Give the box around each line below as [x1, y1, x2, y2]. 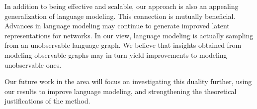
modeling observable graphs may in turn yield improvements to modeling [4, 49, 227, 60]
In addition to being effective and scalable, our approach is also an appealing [4, 1, 239, 11]
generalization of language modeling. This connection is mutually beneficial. [4, 10, 236, 21]
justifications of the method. [4, 96, 90, 106]
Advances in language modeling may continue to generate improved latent [4, 20, 230, 31]
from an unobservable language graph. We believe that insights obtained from [4, 40, 242, 50]
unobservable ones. [4, 59, 62, 70]
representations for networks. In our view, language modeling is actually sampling [4, 30, 254, 40]
